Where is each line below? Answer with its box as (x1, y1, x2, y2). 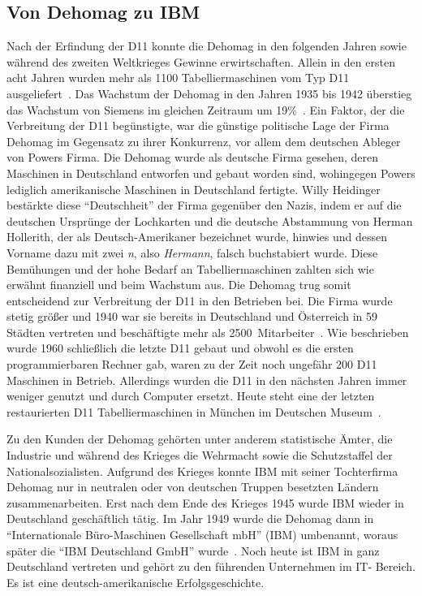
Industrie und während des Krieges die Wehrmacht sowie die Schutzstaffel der (6, 447, 393, 464)
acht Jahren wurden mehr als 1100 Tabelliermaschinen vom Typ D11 (6, 69, 350, 86)
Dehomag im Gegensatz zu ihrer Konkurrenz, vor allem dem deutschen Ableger (6, 132, 401, 149)
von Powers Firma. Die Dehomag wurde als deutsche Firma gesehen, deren (6, 149, 378, 166)
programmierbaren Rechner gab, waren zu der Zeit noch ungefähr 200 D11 (6, 356, 377, 373)
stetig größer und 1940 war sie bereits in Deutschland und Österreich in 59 (6, 308, 377, 325)
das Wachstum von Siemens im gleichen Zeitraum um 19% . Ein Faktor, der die (6, 101, 405, 118)
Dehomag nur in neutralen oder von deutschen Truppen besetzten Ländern (6, 478, 379, 495)
